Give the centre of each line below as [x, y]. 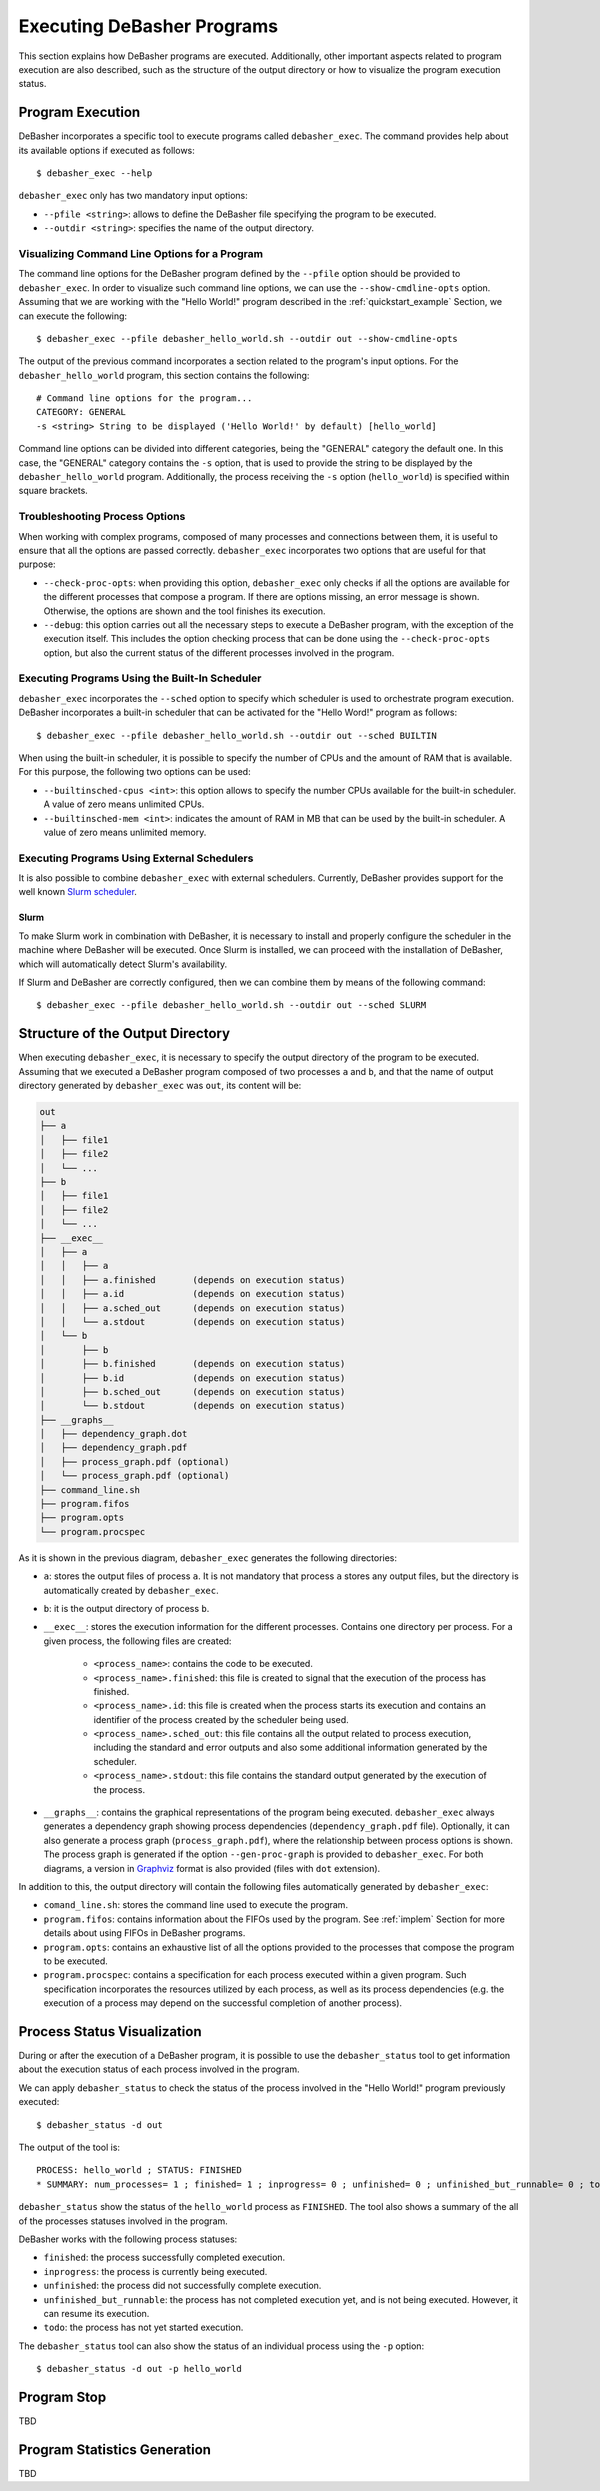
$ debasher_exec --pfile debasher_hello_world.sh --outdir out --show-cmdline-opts [247, 338]
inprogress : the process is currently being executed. [155, 2271]
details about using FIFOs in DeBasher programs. [144, 1933]
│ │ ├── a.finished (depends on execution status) [192, 1279]
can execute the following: [73, 316]
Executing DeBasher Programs [148, 26]
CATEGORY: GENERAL [81, 412]
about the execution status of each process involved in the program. [159, 2069]
